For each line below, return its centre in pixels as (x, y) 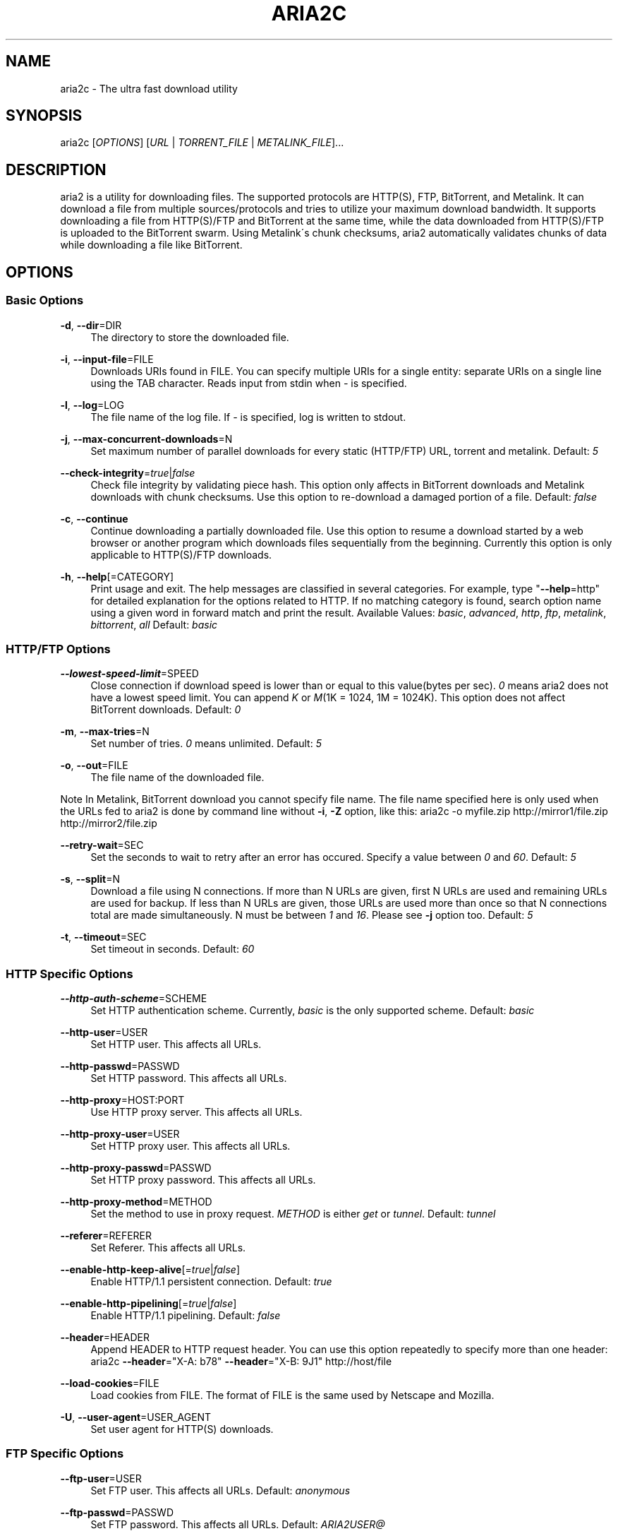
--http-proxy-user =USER (120, 1134)
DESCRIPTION (56, 169)
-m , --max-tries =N (105, 732)
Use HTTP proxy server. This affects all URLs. (196, 1112)
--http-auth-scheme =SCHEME (134, 998)
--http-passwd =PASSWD (120, 1066)
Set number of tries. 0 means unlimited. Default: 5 (206, 744)
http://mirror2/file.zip (109, 823)
